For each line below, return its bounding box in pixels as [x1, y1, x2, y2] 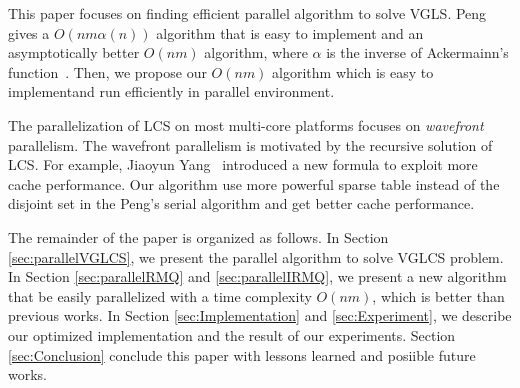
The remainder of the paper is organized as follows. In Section [8, 226, 389, 247]
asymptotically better [8, 42, 140, 63]
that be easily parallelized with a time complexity [8, 285, 312, 306]
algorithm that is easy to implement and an [156, 22, 424, 43]
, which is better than [372, 285, 505, 306]
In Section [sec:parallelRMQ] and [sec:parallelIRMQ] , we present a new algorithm [8, 266, 507, 287]
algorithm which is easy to [272, 61, 434, 82]
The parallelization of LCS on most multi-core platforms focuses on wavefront [8, 114, 484, 135]
